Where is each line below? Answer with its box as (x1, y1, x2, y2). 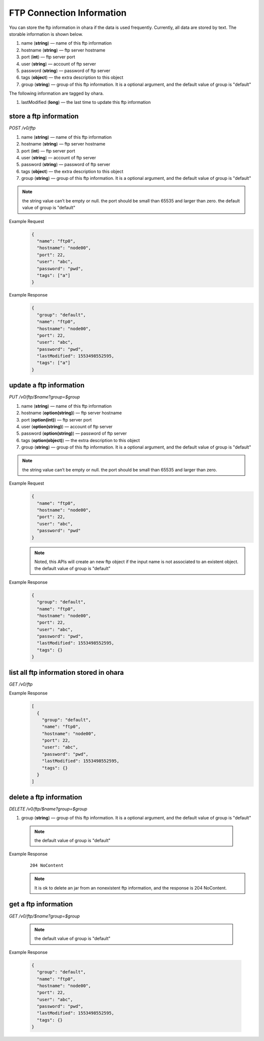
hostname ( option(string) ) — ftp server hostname (21, 410, 122, 416)
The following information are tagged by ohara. (9, 91, 104, 97)
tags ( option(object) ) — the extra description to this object (21, 437, 140, 443)
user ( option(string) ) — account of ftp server (21, 423, 113, 429)
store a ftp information (9, 112, 79, 121)
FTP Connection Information (9, 7, 127, 18)
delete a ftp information (9, 793, 83, 801)
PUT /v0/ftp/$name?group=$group (9, 394, 80, 400)
